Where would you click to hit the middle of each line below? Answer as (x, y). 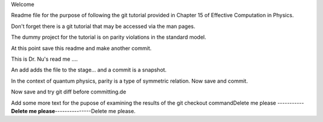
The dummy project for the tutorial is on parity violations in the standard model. (109, 37)
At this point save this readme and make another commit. (81, 48)
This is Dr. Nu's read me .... (44, 59)
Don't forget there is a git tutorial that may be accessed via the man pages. (103, 26)
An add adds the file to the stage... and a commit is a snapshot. (89, 70)
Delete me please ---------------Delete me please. (73, 111)
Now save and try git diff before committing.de (69, 92)
